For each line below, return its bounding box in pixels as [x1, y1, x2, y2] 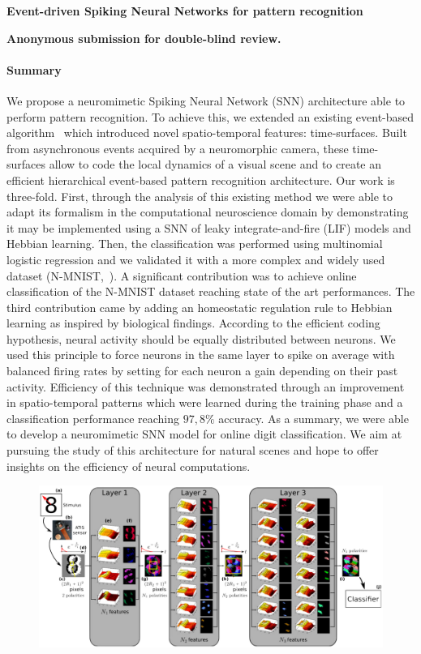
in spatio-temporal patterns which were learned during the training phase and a [6, 394, 403, 411]
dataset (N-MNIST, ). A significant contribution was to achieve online [6, 267, 357, 284]
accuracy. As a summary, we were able [218, 409, 409, 426]
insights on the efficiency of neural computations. [6, 457, 251, 474]
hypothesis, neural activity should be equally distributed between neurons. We [6, 330, 396, 347]
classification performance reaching [6, 409, 179, 426]
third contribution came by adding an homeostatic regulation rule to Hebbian [6, 298, 393, 315]
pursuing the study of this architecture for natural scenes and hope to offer [6, 442, 379, 459]
